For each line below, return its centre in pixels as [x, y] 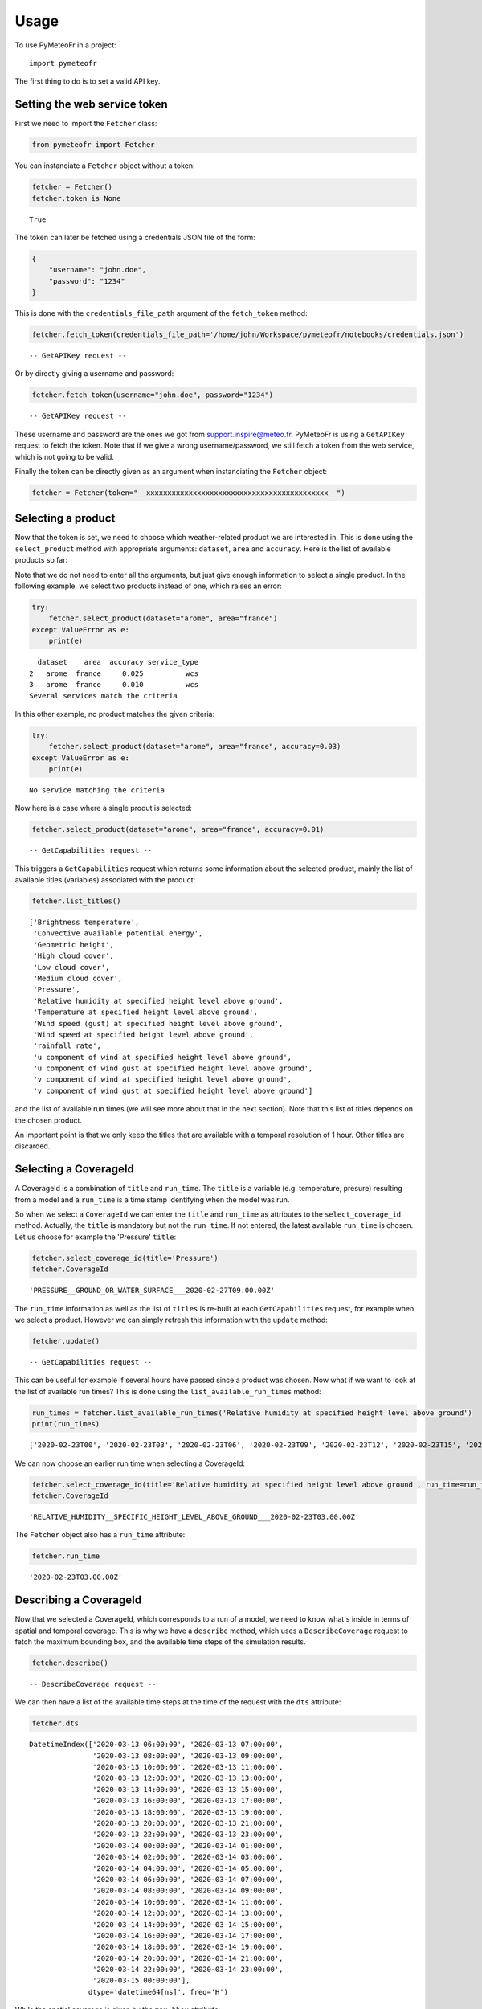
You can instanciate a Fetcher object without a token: [105, 166]
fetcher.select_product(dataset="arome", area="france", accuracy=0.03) [195, 747]
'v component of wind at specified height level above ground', [163, 1080]
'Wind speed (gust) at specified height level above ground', [158, 1023]
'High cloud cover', [74, 956]
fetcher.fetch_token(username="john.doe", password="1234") [153, 395]
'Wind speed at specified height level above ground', [143, 1034]
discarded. [33, 1146]
